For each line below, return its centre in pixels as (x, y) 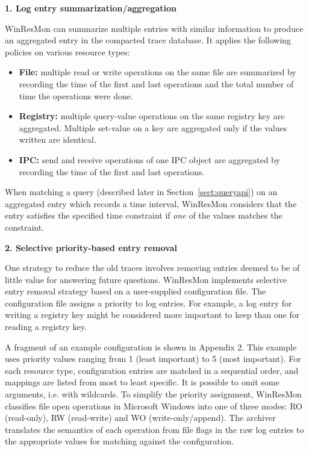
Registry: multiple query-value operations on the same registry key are (152, 116)
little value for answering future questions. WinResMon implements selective (146, 279)
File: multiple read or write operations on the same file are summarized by (158, 72)
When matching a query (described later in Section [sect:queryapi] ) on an (141, 192)
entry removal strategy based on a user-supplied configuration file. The (136, 291)
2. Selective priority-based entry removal (91, 247)
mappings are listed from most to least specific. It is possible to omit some (142, 382)
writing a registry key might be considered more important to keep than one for (152, 315)
